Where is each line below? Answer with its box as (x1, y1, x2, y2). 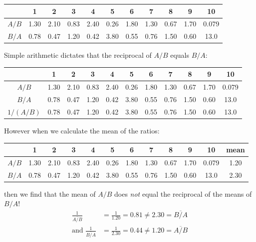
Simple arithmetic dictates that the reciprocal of (4, 50, 152, 60)
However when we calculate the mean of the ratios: (4, 125, 160, 135)
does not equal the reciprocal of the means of (114, 188, 252, 199)
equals (170, 50, 190, 60)
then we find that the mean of (4, 188, 96, 199)
